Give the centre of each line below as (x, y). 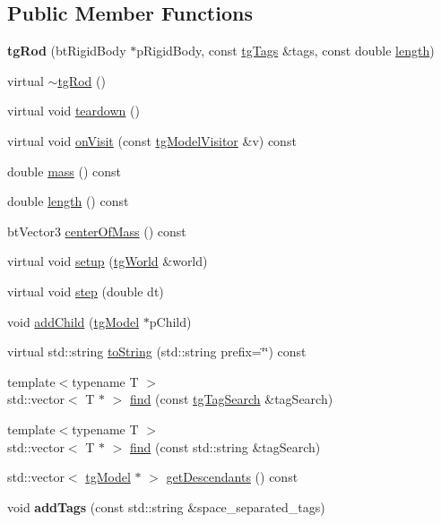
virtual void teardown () (73, 111)
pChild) (170, 321)
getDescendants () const (232, 477)
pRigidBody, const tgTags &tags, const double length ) (285, 51)
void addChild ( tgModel (73, 321)
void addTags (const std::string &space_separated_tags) (166, 506)
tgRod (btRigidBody (67, 51)
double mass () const (65, 171)
